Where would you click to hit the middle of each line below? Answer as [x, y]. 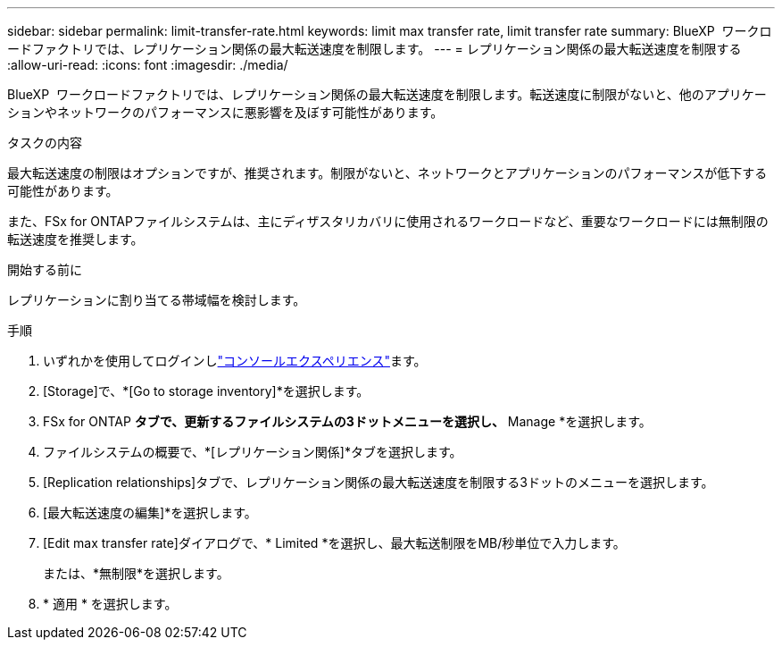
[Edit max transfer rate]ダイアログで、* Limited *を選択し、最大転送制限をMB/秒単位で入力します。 [334, 543]
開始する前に [45, 269]
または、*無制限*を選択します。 [136, 573]
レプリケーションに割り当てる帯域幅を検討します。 [157, 300]
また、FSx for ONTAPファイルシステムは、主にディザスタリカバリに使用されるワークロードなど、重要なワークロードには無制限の [388, 221]
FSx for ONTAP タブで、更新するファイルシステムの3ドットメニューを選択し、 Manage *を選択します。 [347, 421]
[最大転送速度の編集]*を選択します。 [150, 513]
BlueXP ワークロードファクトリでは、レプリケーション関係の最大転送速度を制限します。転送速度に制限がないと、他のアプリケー [387, 94]
